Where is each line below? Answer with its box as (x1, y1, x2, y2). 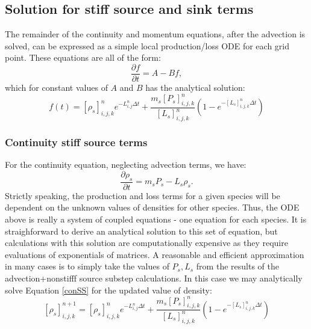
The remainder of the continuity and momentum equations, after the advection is (5, 28, 306, 40)
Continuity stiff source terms (5, 135, 148, 150)
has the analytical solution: (145, 81, 245, 94)
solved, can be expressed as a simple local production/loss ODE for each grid (5, 39, 290, 52)
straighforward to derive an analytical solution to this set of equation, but (5, 224, 278, 237)
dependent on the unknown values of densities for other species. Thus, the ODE (5, 201, 300, 214)
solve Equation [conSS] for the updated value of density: (5, 283, 212, 296)
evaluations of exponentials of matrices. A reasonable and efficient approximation (5, 248, 304, 260)
